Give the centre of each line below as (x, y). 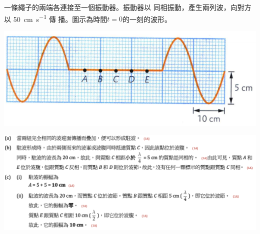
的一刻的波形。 (147, 19)
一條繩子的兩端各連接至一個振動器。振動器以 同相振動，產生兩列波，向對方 (128, 7)
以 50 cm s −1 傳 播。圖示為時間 (56, 18)
